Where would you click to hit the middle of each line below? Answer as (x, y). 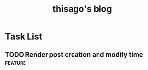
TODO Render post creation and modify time (74, 55)
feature (15, 62)
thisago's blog (82, 9)
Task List (24, 36)
